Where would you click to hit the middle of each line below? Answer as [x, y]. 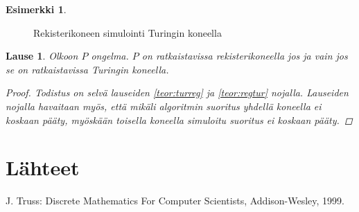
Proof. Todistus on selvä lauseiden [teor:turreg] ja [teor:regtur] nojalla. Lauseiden [177, 92]
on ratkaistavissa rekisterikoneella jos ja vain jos [245, 56]
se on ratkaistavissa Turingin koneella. [87, 69]
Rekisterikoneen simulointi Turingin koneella [128, 32]
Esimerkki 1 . [36, 9]
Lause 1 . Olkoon [42, 56]
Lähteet [43, 167]
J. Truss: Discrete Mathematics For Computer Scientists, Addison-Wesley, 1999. [175, 201]
